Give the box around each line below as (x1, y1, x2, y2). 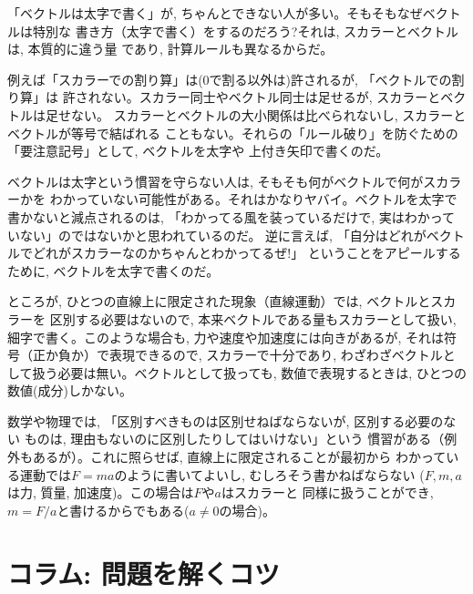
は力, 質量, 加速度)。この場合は (7, 483, 194, 502)
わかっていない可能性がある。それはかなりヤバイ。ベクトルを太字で (49, 189, 458, 209)
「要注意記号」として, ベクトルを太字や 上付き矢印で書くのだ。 (7, 141, 389, 160)
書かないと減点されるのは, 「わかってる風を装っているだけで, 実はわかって (7, 207, 456, 226)
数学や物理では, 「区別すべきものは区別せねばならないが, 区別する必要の (7, 411, 444, 430)
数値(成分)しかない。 (7, 381, 132, 400)
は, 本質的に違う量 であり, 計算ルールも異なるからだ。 (7, 39, 334, 58)
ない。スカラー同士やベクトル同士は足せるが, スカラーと (100, 87, 441, 107)
